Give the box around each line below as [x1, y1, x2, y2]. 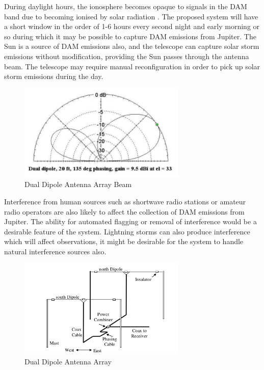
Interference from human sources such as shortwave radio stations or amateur [4, 196, 246, 207]
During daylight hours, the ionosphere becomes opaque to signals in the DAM [4, 1, 247, 11]
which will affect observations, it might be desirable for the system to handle [4, 236, 244, 247]
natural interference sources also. [4, 246, 107, 257]
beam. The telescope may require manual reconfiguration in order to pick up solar [4, 61, 260, 71]
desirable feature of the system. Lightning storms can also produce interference [4, 226, 250, 236]
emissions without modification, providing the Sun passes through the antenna [4, 50, 249, 61]
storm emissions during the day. [4, 71, 103, 82]
